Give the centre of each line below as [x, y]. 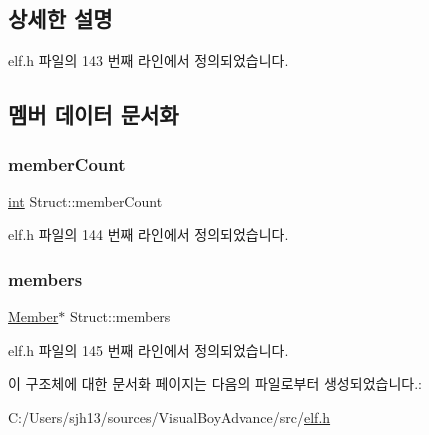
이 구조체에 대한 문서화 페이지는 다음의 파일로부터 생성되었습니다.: [215, 383]
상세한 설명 [60, 18]
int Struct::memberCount [85, 200]
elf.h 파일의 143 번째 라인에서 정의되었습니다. [148, 60]
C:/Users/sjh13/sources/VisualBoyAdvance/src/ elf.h [169, 416]
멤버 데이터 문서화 [93, 114]
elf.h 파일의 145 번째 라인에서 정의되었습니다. [148, 349]
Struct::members [120, 316]
